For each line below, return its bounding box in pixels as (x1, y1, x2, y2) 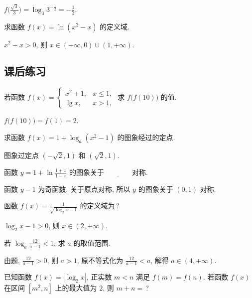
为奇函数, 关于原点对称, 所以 (38, 183, 130, 194)
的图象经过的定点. (117, 132, 175, 142)
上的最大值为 (55, 283, 97, 293)
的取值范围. (73, 237, 111, 248)
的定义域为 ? (80, 200, 120, 211)
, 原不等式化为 (77, 255, 124, 265)
